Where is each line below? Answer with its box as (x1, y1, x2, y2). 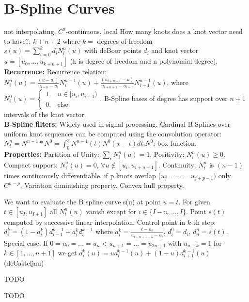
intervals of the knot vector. (4, 109, 86, 119)
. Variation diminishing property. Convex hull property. (20, 180, 184, 190)
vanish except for (86, 206, 137, 216)
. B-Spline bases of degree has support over (100, 93, 228, 103)
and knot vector (151, 45, 199, 55)
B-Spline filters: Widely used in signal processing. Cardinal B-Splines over (4, 119, 231, 129)
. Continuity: (158, 159, 196, 169)
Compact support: (4, 159, 58, 169)
